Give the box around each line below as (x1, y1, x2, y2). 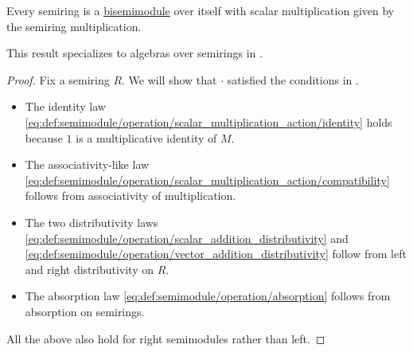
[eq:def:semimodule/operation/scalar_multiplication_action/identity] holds (25, 113, 392, 130)
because (25, 129, 63, 146)
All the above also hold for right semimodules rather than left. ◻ (6, 330, 325, 346)
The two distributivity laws (25, 213, 158, 230)
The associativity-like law (25, 156, 150, 173)
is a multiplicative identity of (76, 129, 217, 146)
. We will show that (122, 71, 217, 88)
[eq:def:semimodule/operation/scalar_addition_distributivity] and (25, 229, 349, 246)
